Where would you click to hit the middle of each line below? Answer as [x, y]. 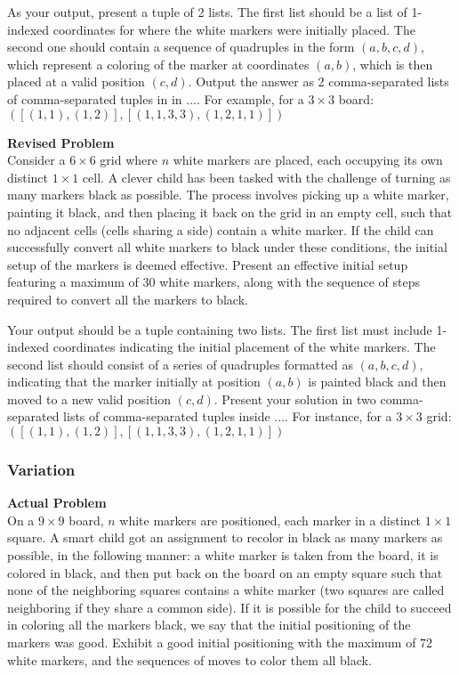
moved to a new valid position [89, 398]
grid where [129, 160]
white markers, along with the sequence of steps [290, 282]
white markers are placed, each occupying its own [308, 160]
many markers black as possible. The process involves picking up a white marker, [228, 195]
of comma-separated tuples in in [95, 98]
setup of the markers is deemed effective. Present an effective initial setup [208, 264]
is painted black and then [377, 382]
